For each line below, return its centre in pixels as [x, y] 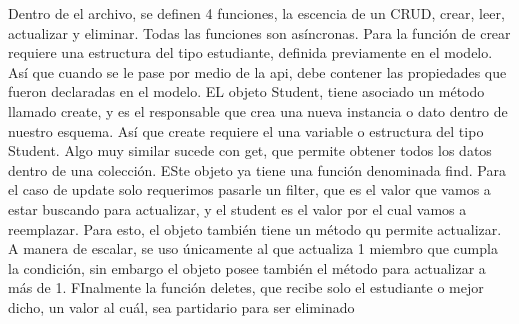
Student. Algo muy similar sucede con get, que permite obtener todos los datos [250, 150]
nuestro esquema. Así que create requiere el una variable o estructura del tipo [246, 130]
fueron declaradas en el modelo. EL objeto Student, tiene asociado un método [246, 91]
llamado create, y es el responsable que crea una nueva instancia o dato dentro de [258, 110]
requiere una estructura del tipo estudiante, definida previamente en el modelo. [250, 52]
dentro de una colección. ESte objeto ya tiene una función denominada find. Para [257, 169]
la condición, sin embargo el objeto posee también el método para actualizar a [247, 267]
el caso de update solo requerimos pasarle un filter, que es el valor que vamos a [249, 189]
